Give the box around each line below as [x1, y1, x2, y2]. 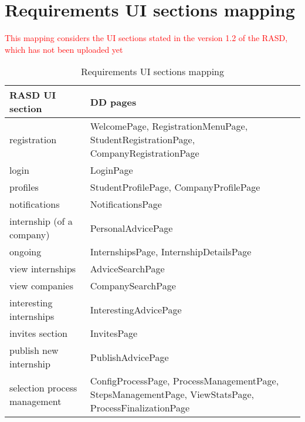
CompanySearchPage [90, 279, 176, 293]
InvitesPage [90, 326, 138, 340]
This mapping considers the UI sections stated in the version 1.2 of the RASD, [5, 32, 288, 44]
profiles [9, 180, 39, 194]
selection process [9, 380, 77, 394]
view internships [9, 262, 76, 276]
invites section [9, 326, 67, 340]
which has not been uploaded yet [5, 43, 123, 55]
